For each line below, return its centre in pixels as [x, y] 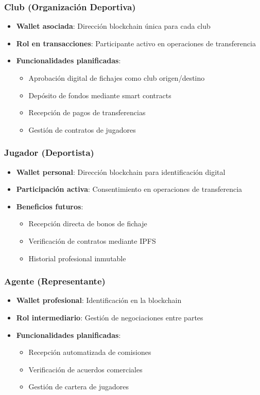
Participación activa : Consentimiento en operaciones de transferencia [129, 189]
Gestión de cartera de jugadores [79, 387]
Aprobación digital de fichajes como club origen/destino [117, 78]
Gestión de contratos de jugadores [82, 129]
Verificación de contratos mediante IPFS [92, 240]
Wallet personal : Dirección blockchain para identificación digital [121, 172]
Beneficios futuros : [50, 206]
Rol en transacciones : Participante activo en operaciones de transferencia [136, 43]
